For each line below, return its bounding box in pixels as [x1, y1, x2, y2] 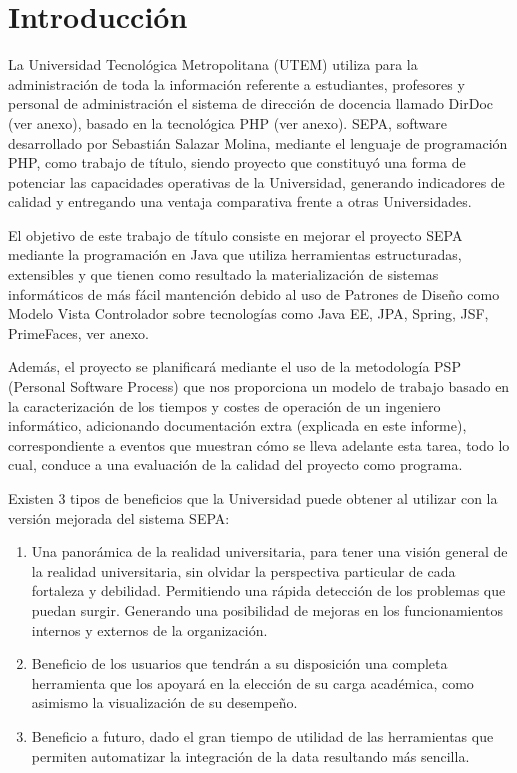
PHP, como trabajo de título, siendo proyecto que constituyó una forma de [8, 152, 466, 173]
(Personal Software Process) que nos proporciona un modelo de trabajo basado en [8, 376, 510, 397]
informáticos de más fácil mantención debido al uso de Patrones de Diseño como [8, 283, 500, 304]
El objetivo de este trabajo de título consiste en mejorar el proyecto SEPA [8, 224, 463, 245]
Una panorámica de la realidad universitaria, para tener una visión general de [31, 541, 508, 562]
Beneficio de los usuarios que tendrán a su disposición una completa [31, 653, 448, 674]
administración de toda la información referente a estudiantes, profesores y [8, 73, 465, 94]
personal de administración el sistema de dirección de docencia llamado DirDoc [8, 93, 493, 114]
